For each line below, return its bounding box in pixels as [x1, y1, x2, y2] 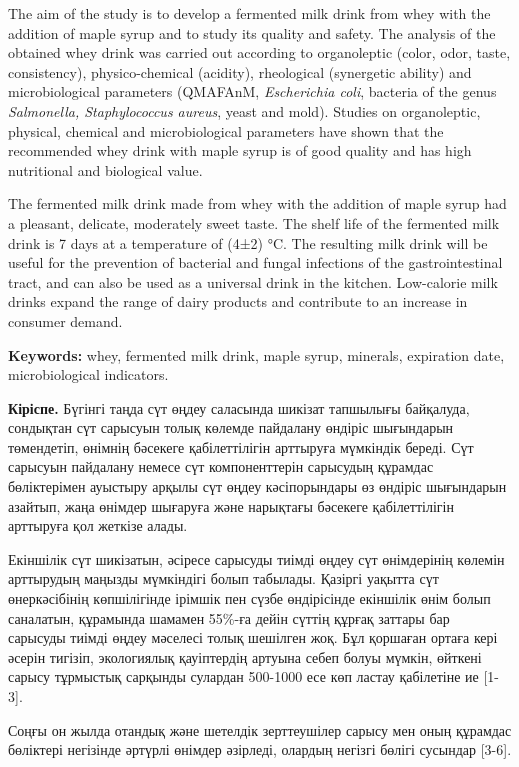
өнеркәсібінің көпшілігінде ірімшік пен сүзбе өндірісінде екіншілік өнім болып [8, 588, 491, 609]
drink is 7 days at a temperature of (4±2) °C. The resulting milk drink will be [8, 232, 488, 253]
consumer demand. [8, 310, 123, 331]
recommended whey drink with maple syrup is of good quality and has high [8, 140, 472, 161]
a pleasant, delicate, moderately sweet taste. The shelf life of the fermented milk [8, 212, 500, 233]
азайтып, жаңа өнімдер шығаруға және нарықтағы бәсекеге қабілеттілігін [8, 495, 454, 516]
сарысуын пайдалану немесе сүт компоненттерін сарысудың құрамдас [8, 456, 434, 477]
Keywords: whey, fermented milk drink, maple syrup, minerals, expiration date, [8, 344, 505, 365]
